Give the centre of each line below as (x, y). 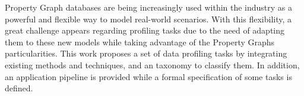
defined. (19, 88)
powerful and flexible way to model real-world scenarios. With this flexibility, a (148, 19)
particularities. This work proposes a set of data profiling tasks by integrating (146, 53)
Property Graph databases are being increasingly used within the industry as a (149, 7)
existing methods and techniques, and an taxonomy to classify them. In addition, (152, 64)
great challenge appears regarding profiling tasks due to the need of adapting (145, 30)
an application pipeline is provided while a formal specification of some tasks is (148, 76)
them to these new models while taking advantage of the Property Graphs (140, 42)
